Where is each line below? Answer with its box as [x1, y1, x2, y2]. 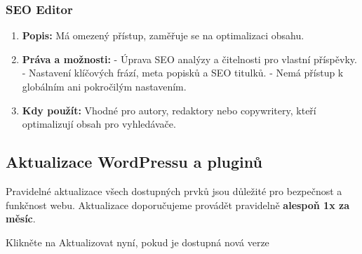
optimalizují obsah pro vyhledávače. [22, 116, 176, 131]
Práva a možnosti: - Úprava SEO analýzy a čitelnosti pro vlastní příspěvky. [22, 51, 357, 66]
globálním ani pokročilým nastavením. [22, 79, 187, 93]
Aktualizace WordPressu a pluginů [6, 151, 262, 173]
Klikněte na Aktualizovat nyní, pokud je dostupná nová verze [6, 234, 269, 249]
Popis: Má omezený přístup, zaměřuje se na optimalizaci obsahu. [22, 28, 304, 43]
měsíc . [6, 211, 36, 226]
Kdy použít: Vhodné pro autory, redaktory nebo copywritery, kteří [22, 102, 316, 117]
